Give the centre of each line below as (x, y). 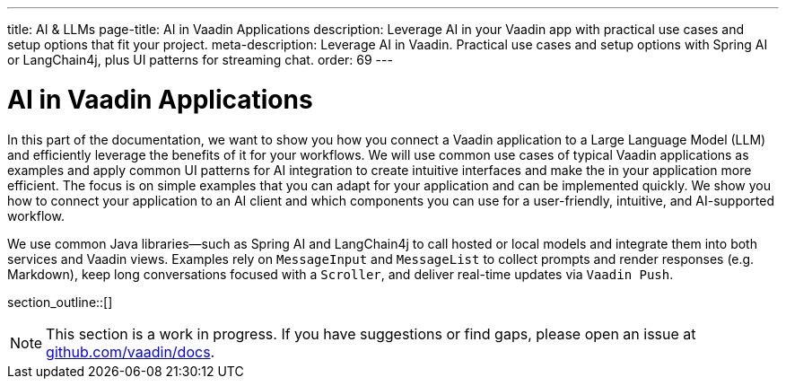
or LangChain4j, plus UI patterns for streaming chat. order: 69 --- (200, 60)
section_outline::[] (60, 302)
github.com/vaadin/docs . (131, 351)
